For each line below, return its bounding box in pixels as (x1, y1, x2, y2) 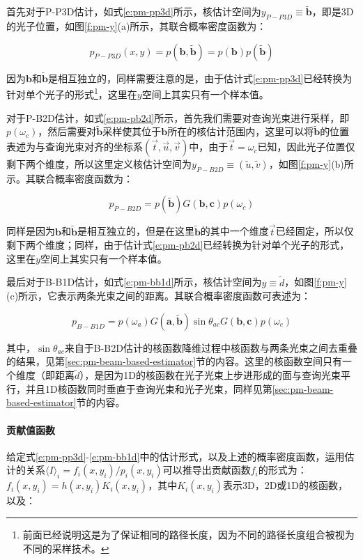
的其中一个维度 (200, 224, 269, 238)
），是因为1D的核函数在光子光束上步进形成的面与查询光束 (79, 368, 341, 382)
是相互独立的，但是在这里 (77, 224, 194, 238)
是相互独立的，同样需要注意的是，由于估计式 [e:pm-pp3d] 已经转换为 (47, 70, 353, 85)
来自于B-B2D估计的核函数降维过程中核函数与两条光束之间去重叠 (64, 340, 357, 355)
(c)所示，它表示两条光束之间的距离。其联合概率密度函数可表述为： (6, 288, 311, 303)
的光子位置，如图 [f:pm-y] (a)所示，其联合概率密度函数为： (6, 19, 267, 33)
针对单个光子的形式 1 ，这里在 (6, 85, 137, 102)
